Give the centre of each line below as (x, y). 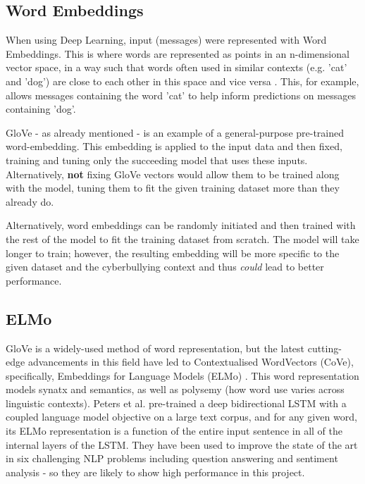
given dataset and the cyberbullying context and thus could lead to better (165, 267)
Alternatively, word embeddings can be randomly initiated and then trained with (181, 225)
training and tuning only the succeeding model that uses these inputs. (157, 160)
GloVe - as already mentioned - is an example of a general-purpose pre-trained (175, 132)
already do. (30, 201)
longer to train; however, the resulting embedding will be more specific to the (173, 253)
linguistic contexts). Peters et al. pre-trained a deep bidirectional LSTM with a (176, 403)
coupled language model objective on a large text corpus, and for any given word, (181, 417)
